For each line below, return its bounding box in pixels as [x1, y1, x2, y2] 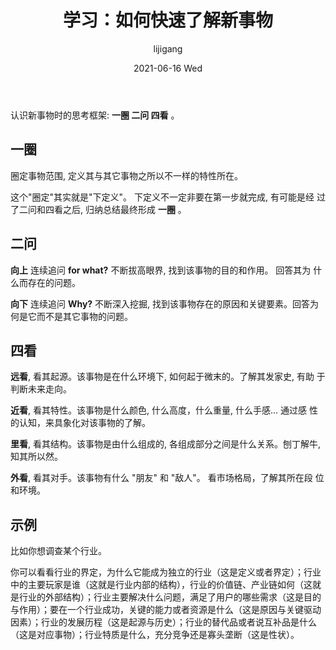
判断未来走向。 [10, 383, 72, 395]
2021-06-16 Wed [133, 62, 203, 74]
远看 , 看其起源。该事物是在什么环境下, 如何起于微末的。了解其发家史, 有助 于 [10, 371, 326, 383]
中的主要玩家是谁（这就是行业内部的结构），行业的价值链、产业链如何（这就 [10, 579, 322, 591]
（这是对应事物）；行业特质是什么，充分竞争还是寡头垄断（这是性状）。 [10, 629, 300, 641]
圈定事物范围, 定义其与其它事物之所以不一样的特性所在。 [10, 169, 243, 181]
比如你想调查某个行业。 [10, 545, 107, 557]
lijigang [153, 42, 183, 55]
